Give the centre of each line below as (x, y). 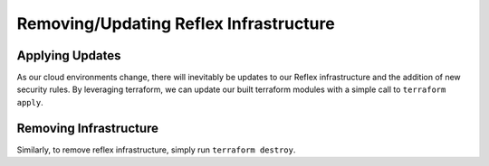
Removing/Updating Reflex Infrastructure (176, 23)
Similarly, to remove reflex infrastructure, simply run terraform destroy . (156, 150)
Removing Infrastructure (87, 128)
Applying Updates (69, 55)
